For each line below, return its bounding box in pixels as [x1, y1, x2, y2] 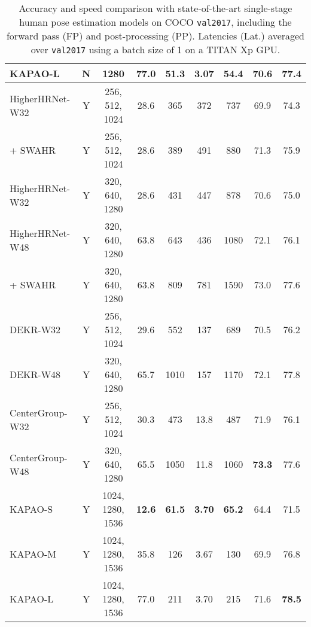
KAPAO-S [10, 502, 53, 516]
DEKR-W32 [10, 322, 61, 336]
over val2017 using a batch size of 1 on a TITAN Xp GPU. [31, 42, 280, 56]
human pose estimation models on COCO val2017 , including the [19, 15, 292, 29]
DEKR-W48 [10, 367, 61, 381]
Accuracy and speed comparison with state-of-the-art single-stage [19, 1, 292, 15]
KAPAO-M [10, 547, 57, 561]
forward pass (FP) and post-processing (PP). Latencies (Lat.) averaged [6, 29, 305, 42]
